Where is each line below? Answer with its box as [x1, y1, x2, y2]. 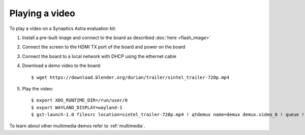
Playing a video [9, 8, 76, 19]
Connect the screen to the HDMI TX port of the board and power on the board [22, 44, 186, 50]
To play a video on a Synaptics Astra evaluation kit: [9, 25, 116, 31]
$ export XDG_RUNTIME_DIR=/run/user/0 [31, 97, 128, 104]
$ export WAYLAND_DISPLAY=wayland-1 [31, 105, 123, 110]
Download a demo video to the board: [22, 62, 102, 69]
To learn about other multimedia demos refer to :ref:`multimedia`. [9, 123, 145, 129]
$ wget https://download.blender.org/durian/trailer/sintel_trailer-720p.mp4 [31, 74, 230, 80]
